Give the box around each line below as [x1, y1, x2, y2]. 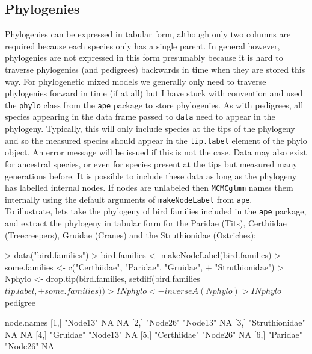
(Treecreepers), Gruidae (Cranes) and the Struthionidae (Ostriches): [5, 228, 256, 241]
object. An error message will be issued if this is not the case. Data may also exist [5, 146, 307, 158]
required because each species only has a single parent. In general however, [5, 39, 280, 52]
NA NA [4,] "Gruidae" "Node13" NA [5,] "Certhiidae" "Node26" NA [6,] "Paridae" [5, 328, 302, 340]
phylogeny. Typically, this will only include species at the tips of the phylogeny [5, 122, 295, 135]
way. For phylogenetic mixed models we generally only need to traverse [5, 75, 266, 87]
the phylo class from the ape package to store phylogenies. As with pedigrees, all [5, 98, 304, 111]
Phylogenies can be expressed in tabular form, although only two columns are [5, 28, 291, 40]
